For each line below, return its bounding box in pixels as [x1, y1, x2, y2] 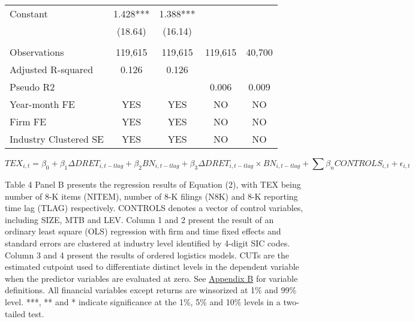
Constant [10, 7, 48, 20]
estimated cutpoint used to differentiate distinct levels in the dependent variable [5, 260, 299, 273]
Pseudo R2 [10, 80, 55, 94]
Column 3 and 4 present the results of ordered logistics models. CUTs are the [5, 248, 289, 261]
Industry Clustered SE [10, 132, 104, 146]
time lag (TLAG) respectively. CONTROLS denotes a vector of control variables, [5, 201, 303, 214]
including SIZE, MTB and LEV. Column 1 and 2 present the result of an [5, 213, 274, 225]
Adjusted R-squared [10, 62, 94, 76]
